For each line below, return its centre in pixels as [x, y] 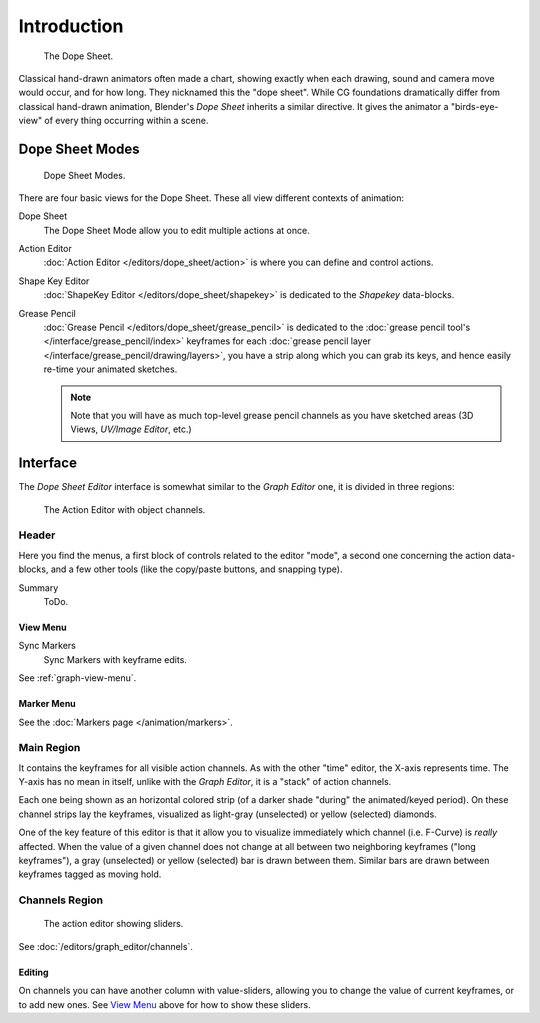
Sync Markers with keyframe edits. [115, 659]
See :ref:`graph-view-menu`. [77, 678]
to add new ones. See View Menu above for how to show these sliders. [164, 1004]
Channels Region [61, 900]
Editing [33, 972]
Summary [38, 587]
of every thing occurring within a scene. [126, 121]
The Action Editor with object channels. [124, 509]
